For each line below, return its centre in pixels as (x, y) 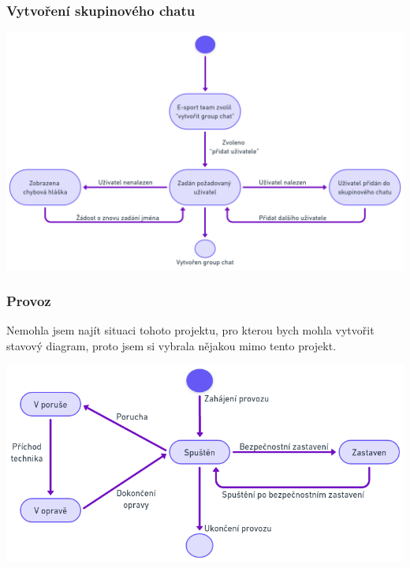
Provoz (29, 300)
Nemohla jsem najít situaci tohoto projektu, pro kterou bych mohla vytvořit (190, 330)
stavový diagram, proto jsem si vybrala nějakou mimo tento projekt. (171, 345)
